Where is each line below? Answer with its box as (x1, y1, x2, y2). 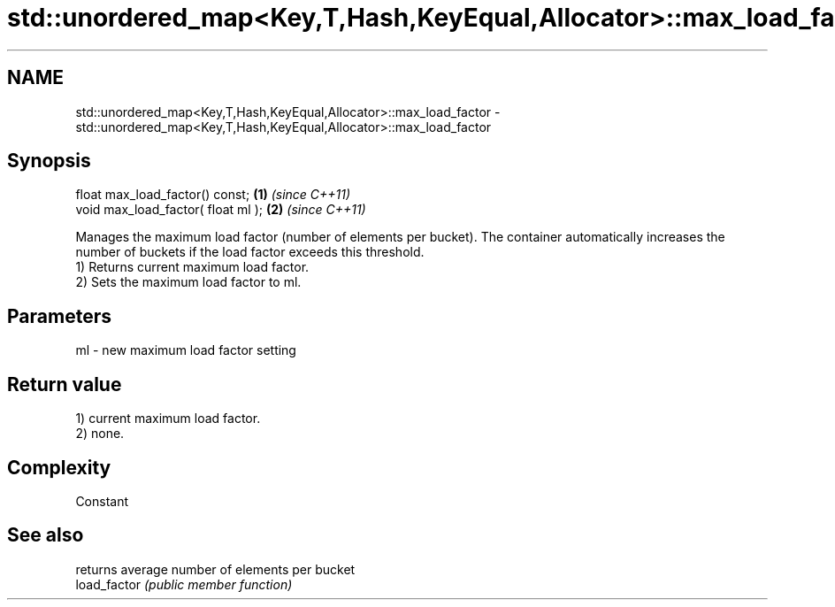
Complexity (7, 456, 111, 479)
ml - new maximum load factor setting (75, 342, 296, 358)
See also (7, 524, 84, 547)
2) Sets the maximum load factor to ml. (75, 274, 302, 290)
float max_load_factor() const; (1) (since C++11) (75, 187, 351, 203)
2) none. (75, 426, 125, 442)
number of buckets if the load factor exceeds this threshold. (75, 244, 425, 260)
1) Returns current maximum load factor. (75, 259, 310, 275)
